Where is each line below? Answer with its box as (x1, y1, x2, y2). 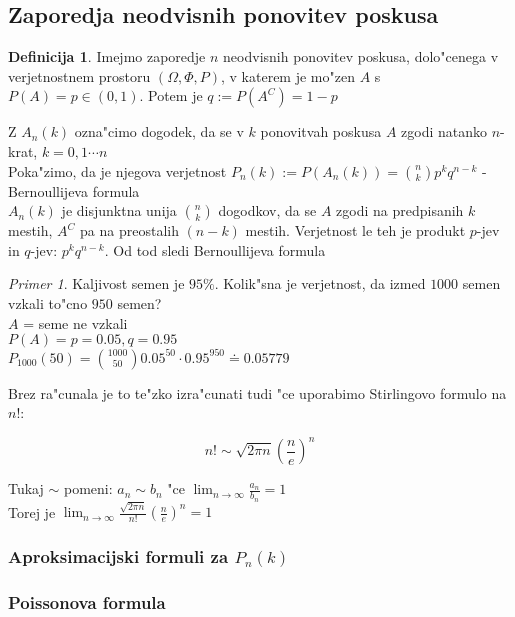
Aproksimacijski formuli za (8, 544, 229, 569)
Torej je (8, 501, 56, 522)
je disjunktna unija (61, 200, 177, 221)
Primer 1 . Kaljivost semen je (8, 273, 185, 294)
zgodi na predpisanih (336, 200, 464, 221)
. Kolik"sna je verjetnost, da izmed (214, 273, 426, 294)
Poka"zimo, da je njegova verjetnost (8, 160, 227, 181)
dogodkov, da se (218, 200, 317, 221)
